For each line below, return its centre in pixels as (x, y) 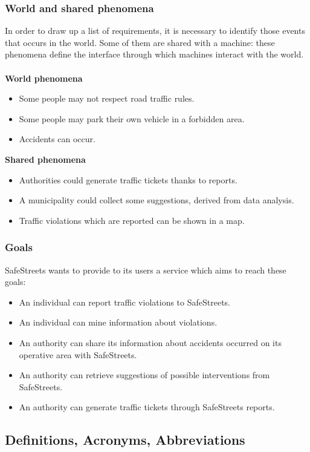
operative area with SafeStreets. (78, 354)
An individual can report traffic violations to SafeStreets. (124, 302)
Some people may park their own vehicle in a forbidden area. (132, 118)
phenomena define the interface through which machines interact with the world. (154, 54)
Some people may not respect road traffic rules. (107, 98)
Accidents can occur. (57, 139)
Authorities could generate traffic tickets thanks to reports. (128, 179)
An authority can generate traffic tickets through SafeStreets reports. (147, 407)
